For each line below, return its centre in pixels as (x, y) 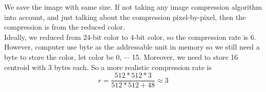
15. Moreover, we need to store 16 (185, 56)
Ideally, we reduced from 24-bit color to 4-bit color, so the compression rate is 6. (130, 37)
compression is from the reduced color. (65, 27)
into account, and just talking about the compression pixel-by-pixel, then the (125, 17)
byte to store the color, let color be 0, (63, 56)
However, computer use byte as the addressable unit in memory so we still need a (132, 47)
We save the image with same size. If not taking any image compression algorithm (133, 7)
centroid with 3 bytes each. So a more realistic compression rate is (108, 67)
